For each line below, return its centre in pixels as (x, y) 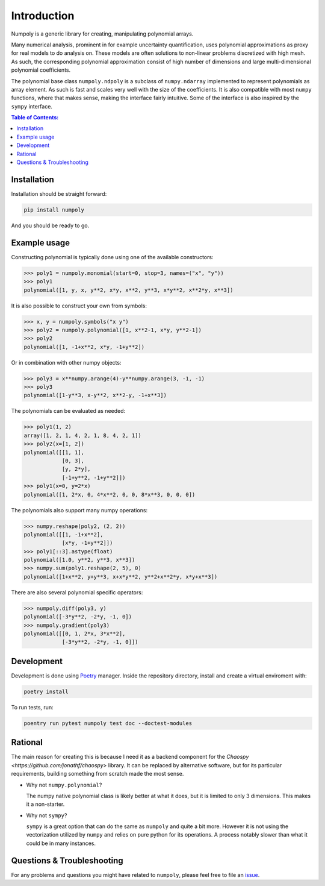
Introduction (43, 16)
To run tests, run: (32, 707)
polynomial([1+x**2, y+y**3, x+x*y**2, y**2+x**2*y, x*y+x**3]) (121, 577)
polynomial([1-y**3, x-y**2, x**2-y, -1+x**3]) (95, 395)
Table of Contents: (35, 118)
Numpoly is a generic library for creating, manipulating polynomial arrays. (102, 34)
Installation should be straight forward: (59, 193)
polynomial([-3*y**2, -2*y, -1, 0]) (78, 617)
